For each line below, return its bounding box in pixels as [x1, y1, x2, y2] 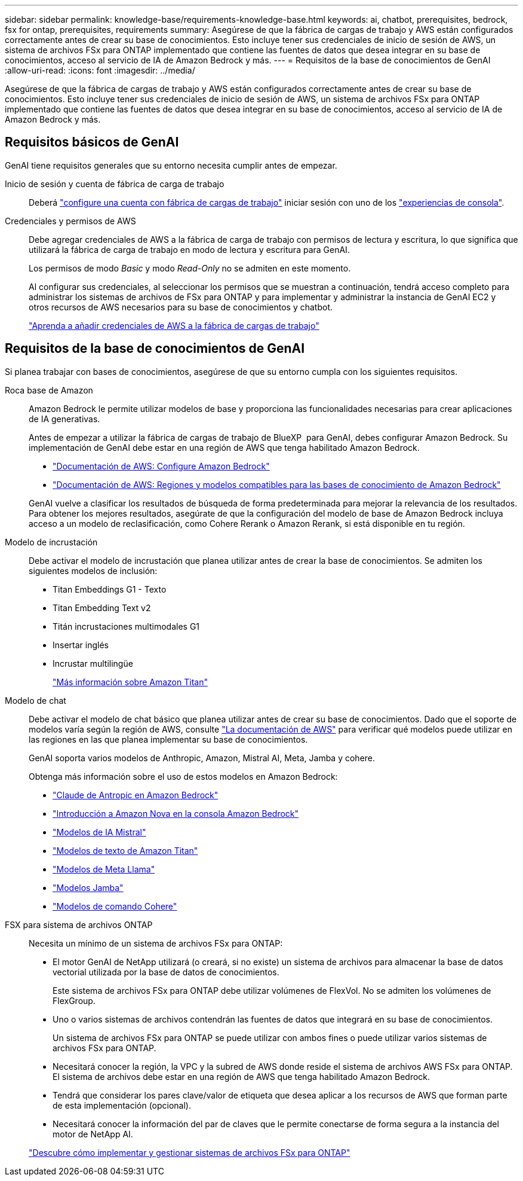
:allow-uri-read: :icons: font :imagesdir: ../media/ [5, 65, 195, 75]
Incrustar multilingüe [53, 658, 133, 669]
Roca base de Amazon [5, 384, 93, 395]
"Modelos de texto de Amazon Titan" [53, 845, 198, 856]
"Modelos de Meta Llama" [53, 863, 155, 874]
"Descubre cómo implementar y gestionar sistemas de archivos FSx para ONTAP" [29, 1147, 350, 1158]
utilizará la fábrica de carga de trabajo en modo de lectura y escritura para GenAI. [29, 244, 350, 255]
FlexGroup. [53, 995, 96, 1006]
